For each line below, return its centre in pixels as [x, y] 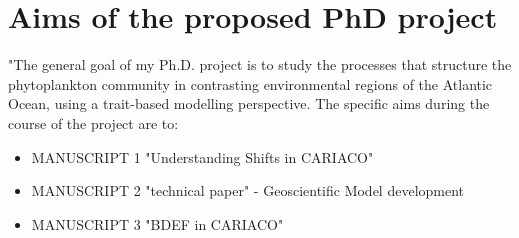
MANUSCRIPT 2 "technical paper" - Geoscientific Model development [248, 190]
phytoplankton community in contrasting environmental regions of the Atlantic [250, 83]
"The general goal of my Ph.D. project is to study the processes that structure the [260, 64]
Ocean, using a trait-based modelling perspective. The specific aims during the [249, 103]
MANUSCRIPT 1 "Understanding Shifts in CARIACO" [202, 156]
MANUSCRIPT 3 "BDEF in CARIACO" [157, 223]
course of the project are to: [93, 122]
